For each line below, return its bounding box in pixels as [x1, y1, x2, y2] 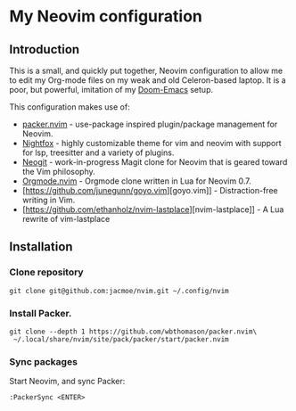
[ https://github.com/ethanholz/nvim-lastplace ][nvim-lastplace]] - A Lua [21, 204, 284, 215]
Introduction [9, 42, 80, 57]
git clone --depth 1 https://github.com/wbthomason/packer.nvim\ [9, 327, 257, 336]
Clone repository [9, 266, 84, 278]
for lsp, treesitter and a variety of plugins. [21, 147, 175, 158]
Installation [9, 239, 73, 255]
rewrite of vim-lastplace [21, 214, 111, 224]
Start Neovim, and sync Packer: [9, 376, 126, 387]
